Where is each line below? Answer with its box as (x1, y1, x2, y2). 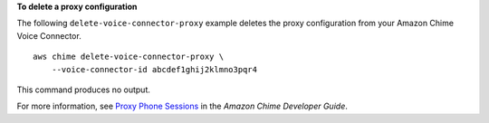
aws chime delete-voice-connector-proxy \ (33, 52, 225, 62)
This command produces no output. (16, 84, 151, 95)
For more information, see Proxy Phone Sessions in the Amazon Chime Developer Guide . (16, 100, 348, 112)
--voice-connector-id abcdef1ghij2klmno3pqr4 (51, 64, 258, 74)
